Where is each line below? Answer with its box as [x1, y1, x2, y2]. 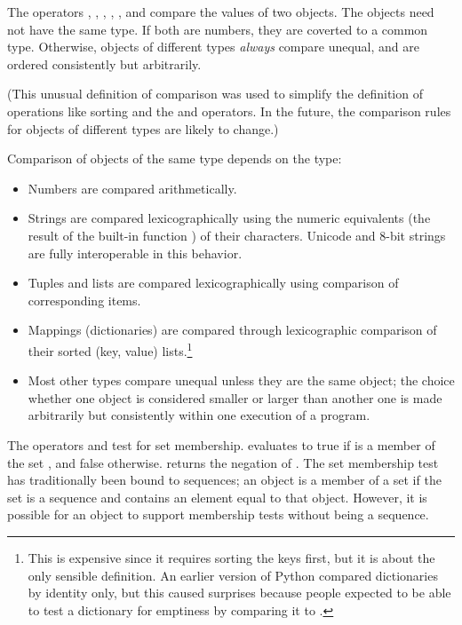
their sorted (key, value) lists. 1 [28, 338, 193, 360]
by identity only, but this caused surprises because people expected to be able [28, 583, 451, 602]
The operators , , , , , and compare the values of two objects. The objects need [7, 3, 434, 20]
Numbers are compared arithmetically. [28, 178, 237, 197]
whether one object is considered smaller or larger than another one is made [28, 388, 442, 407]
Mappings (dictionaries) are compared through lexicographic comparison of [28, 320, 437, 339]
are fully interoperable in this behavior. [28, 243, 243, 262]
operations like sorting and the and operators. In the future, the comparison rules [7, 101, 451, 120]
